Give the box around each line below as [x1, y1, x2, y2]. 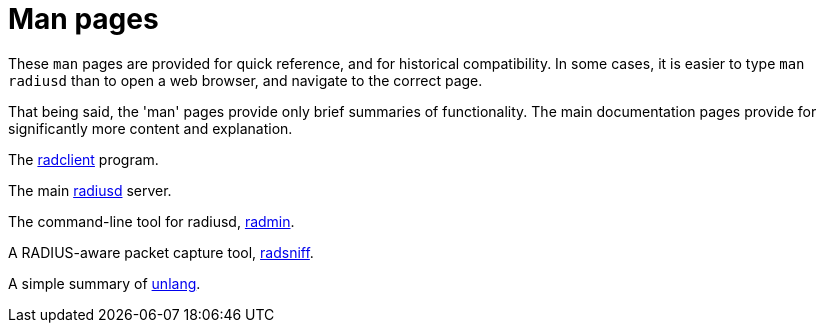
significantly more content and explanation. [8, 119, 293, 137]
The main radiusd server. [8, 181, 172, 199]
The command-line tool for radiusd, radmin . [8, 212, 295, 230]
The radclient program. [8, 150, 159, 168]
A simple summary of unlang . [8, 274, 201, 292]
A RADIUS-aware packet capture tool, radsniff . [8, 243, 314, 261]
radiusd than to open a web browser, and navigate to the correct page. [8, 71, 483, 89]
